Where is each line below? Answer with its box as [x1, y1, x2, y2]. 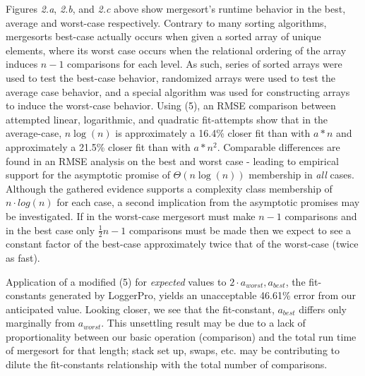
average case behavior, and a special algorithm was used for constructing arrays [6, 84, 350, 99]
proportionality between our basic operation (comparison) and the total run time [6, 329, 357, 344]
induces [6, 56, 38, 71]
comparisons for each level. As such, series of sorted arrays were [67, 56, 342, 71]
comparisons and [285, 208, 357, 223]
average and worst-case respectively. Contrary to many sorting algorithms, [6, 15, 327, 30]
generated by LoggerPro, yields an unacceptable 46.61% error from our [49, 288, 356, 303]
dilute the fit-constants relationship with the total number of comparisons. [6, 357, 328, 372]
